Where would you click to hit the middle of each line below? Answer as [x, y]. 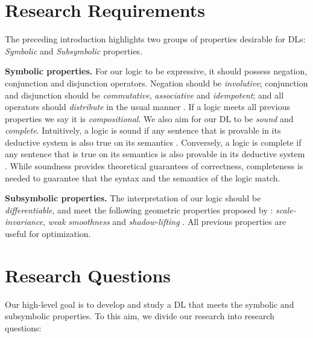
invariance [24, 222]
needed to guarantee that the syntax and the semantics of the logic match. [143, 177]
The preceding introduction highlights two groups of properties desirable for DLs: [155, 39]
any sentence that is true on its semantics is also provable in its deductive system [155, 154]
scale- [286, 210]
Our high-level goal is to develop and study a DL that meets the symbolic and [150, 304]
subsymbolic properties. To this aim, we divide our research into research [140, 316]
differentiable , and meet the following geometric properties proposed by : [139, 210]
